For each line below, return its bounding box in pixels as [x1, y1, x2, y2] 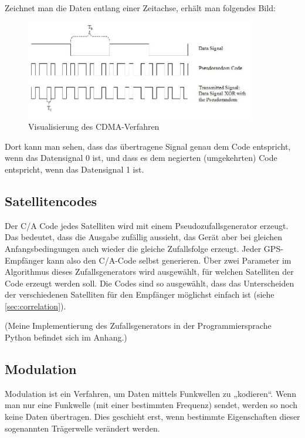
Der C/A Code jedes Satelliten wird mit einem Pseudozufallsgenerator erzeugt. [5, 219, 289, 231]
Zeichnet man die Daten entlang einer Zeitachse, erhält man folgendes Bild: [5, 2, 276, 14]
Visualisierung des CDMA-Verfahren [28, 120, 160, 133]
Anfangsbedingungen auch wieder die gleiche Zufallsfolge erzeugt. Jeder [5, 242, 262, 254]
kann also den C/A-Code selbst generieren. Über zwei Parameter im [46, 254, 292, 266]
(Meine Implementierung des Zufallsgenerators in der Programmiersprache [5, 319, 272, 332]
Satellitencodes [5, 191, 97, 210]
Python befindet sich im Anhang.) [5, 331, 127, 343]
